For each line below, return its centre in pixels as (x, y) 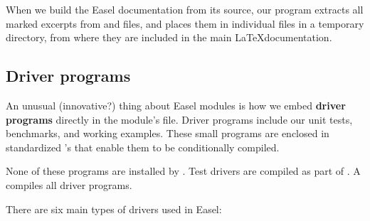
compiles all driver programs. (69, 184)
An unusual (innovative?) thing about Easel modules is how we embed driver (176, 105)
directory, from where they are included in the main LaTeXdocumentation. (169, 37)
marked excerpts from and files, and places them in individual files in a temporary (185, 23)
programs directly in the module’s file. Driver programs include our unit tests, (179, 119)
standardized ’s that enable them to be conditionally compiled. (143, 147)
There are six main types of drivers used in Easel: (114, 209)
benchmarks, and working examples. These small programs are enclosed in (168, 133)
